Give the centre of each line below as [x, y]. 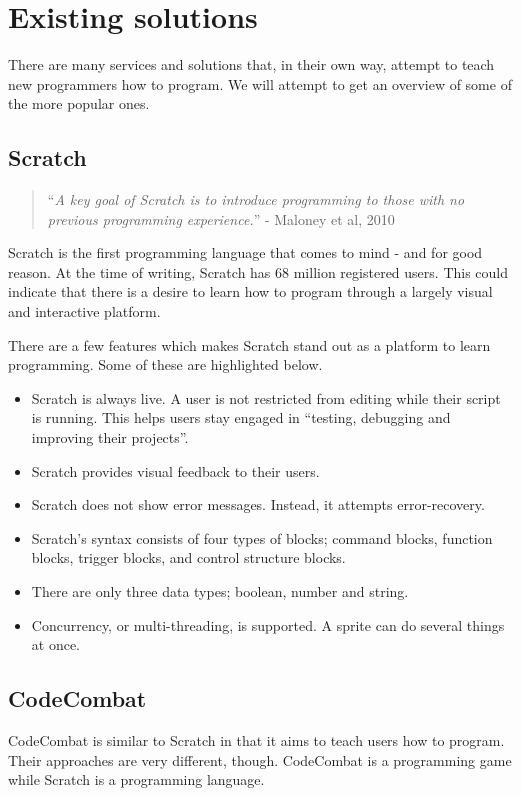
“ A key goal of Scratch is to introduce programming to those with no [256, 199]
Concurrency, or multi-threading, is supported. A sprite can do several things [268, 624]
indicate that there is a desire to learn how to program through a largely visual [250, 291]
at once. [56, 644]
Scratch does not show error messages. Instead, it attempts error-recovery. [258, 504]
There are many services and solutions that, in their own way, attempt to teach [251, 64]
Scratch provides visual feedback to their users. [175, 470]
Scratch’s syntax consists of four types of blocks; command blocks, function [262, 537]
